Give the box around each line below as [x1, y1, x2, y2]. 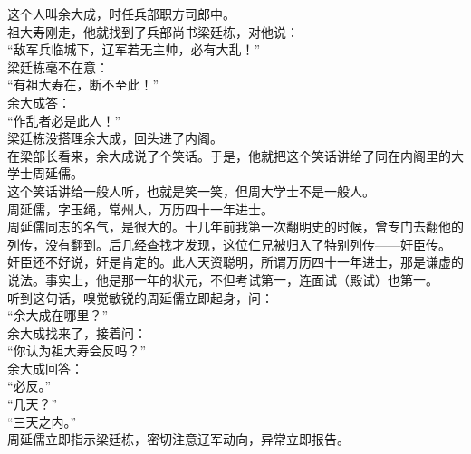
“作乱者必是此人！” [7, 110, 121, 129]
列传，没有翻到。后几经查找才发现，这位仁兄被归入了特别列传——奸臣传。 [7, 234, 451, 253]
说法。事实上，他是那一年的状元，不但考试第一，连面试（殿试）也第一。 [7, 270, 438, 288]
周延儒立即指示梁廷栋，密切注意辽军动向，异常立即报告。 [7, 430, 350, 449]
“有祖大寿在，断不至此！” [7, 75, 159, 94]
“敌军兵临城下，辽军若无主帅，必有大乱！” [7, 40, 261, 59]
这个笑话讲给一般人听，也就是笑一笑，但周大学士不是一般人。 [7, 181, 375, 200]
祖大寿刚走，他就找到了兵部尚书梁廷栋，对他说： [7, 22, 299, 41]
